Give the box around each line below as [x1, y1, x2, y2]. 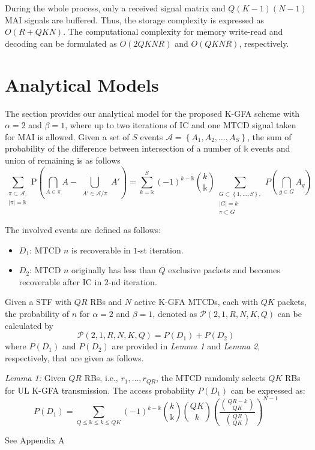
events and [251, 142, 290, 155]
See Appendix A [5, 433, 65, 446]
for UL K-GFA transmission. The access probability [5, 383, 195, 396]
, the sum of [247, 130, 292, 143]
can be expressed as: [230, 383, 305, 396]
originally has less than [71, 264, 156, 276]
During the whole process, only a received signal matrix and [5, 2, 226, 14]
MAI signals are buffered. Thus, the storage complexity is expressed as [5, 13, 264, 26]
